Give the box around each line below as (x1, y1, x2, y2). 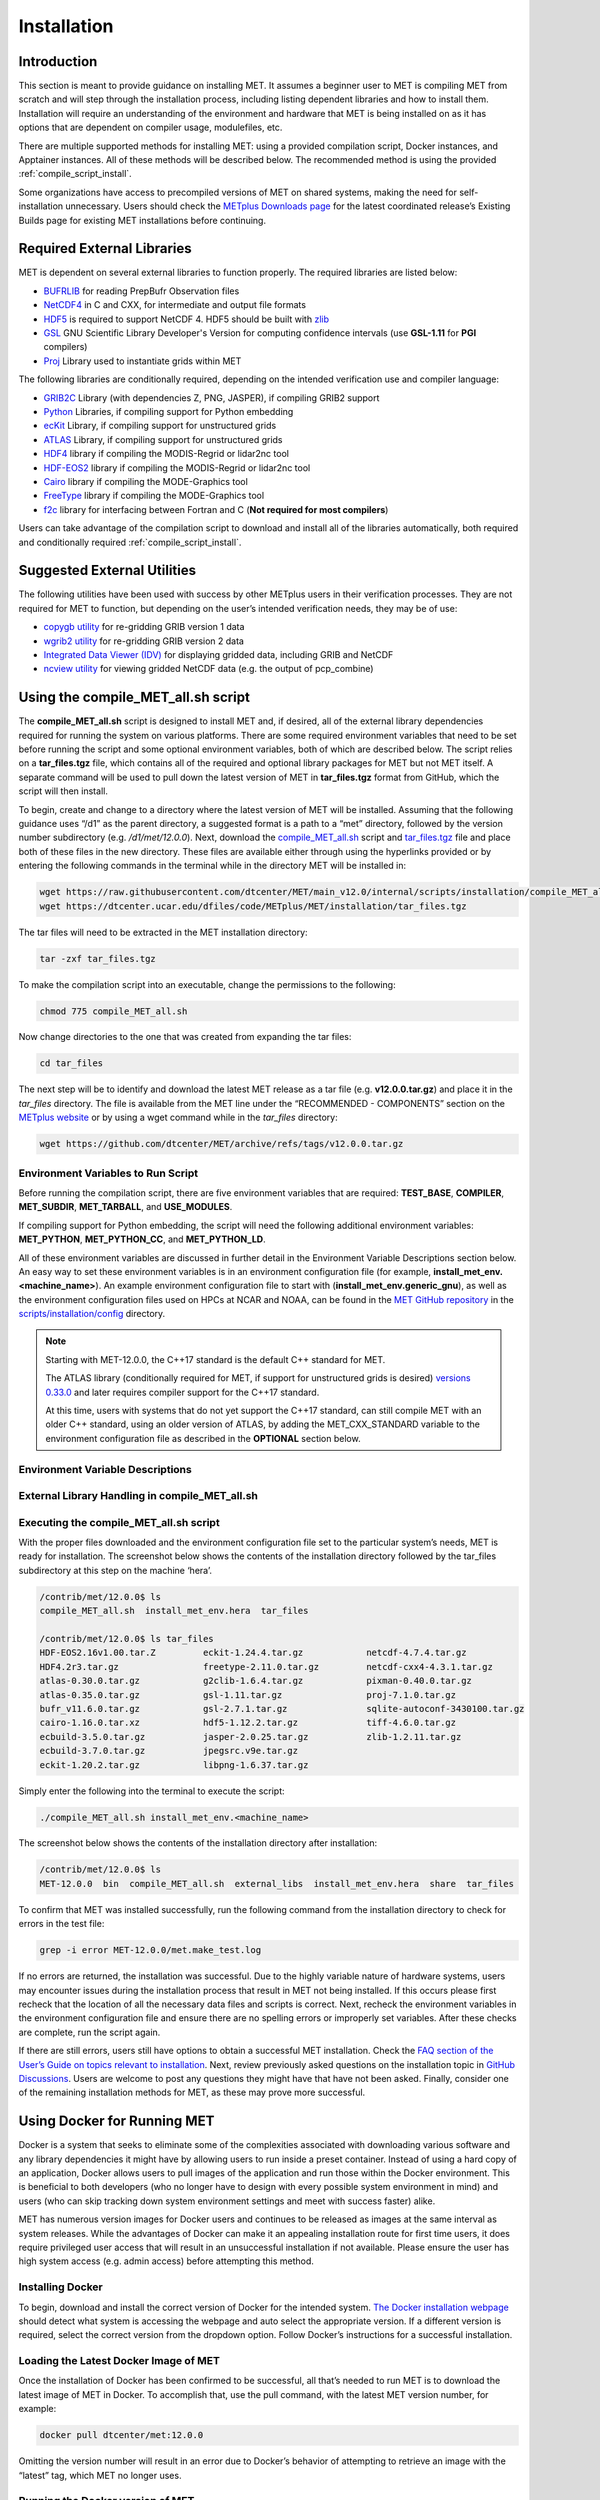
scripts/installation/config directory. (18, 1308, 166, 1320)
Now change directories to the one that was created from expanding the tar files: (18, 1031, 352, 1043)
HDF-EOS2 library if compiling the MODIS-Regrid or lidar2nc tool (43, 461, 311, 474)
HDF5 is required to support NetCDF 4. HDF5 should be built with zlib (43, 313, 330, 325)
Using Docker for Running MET (18, 2113, 215, 2130)
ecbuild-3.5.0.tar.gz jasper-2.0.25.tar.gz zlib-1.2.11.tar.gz (39, 1731, 462, 1742)
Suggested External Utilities (18, 562, 197, 579)
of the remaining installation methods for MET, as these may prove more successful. (18, 2086, 366, 2099)
